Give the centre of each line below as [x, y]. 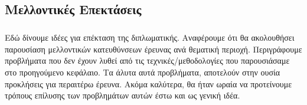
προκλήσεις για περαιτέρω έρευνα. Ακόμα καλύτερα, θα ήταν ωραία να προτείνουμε [148, 83]
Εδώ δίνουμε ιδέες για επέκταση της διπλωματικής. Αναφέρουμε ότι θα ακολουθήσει [150, 37]
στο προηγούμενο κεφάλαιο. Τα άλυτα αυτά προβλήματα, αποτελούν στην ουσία [143, 72]
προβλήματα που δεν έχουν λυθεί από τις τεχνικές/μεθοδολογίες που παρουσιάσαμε [147, 60]
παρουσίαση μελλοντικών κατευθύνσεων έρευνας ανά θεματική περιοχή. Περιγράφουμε [153, 49]
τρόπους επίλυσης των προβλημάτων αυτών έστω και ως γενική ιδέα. [123, 95]
